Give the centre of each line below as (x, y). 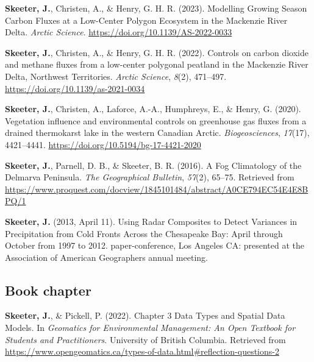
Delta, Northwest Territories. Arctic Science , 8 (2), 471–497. (116, 76)
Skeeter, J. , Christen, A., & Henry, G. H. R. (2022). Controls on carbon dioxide (157, 52)
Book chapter (48, 290)
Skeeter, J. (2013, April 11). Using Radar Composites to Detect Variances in (151, 221)
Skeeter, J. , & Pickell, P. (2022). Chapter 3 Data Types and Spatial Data (145, 315)
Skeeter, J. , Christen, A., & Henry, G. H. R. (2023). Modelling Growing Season (156, 8)
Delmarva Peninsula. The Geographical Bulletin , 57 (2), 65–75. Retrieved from (150, 177)
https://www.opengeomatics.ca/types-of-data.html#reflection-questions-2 (142, 351)
